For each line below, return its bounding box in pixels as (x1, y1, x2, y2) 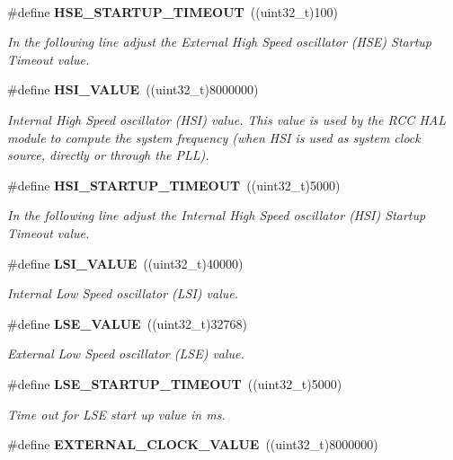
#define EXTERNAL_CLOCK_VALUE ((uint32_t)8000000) (7, 435, 378, 454)
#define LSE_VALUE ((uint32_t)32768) (7, 314, 247, 332)
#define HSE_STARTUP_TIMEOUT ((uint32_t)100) (7, 2, 338, 21)
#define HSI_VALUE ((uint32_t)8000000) (7, 80, 259, 99)
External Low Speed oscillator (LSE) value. (7, 344, 244, 363)
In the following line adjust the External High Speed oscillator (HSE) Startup (7, 32, 431, 51)
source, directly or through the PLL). (7, 146, 209, 164)
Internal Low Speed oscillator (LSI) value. (7, 284, 239, 303)
